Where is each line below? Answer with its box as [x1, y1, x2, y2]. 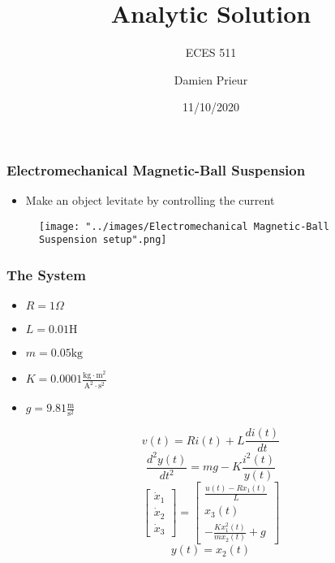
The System [6, 265, 86, 285]
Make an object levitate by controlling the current [25, 192, 275, 209]
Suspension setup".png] [39, 234, 167, 246]
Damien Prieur [174, 71, 248, 88]
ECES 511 [185, 44, 237, 61]
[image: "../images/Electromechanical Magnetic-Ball [39, 220, 329, 232]
